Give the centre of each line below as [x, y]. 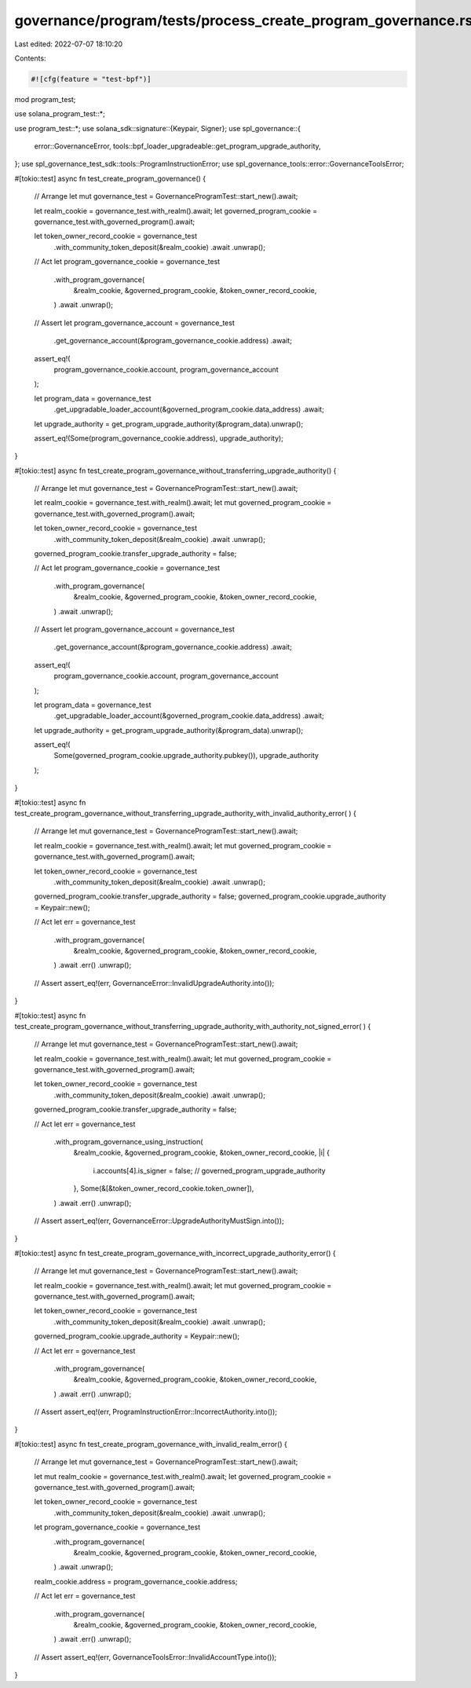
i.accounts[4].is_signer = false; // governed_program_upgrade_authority [209, 1170]
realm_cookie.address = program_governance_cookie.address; [136, 1581]
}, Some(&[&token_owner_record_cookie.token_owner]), [164, 1188]
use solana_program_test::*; [60, 114]
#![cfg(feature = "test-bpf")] [91, 79]
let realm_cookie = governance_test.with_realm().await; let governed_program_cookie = [176, 211]
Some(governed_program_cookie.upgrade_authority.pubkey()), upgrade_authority [186, 756]
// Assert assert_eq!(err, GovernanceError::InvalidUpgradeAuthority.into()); [154, 983]
